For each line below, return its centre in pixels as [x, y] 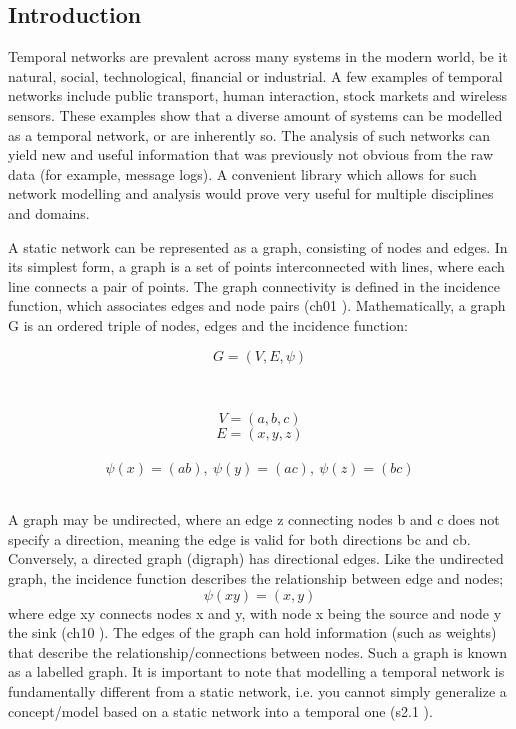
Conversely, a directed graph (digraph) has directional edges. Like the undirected [256, 558]
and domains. [49, 212]
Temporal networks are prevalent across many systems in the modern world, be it [258, 56]
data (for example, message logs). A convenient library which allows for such [242, 173]
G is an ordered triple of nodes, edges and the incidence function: [208, 324]
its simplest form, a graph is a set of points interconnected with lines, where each [256, 266]
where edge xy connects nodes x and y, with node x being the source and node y [255, 612]
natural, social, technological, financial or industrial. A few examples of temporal [255, 75]
